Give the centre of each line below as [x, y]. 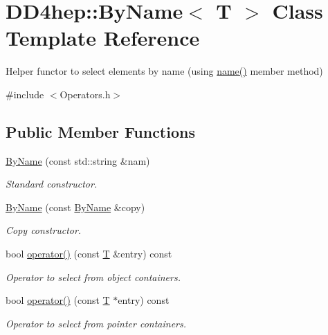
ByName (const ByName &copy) [75, 207]
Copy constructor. [44, 230]
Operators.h [85, 94]
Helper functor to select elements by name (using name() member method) [164, 71]
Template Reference [103, 38]
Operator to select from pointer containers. [96, 323]
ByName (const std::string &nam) [78, 160]
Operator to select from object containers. [93, 277]
